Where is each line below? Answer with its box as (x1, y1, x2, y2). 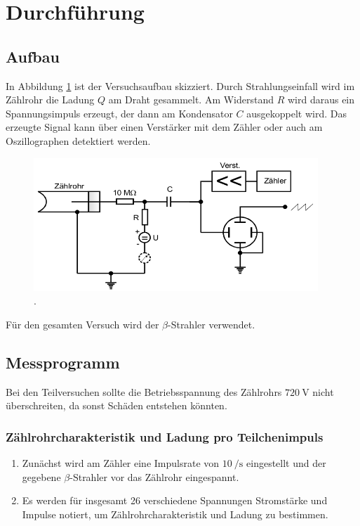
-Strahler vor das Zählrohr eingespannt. (69, 469, 239, 484)
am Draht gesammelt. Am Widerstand (108, 92, 274, 107)
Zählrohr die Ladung (6, 92, 95, 107)
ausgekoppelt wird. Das (246, 105, 347, 120)
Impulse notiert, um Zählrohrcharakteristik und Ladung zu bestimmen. (22, 506, 328, 521)
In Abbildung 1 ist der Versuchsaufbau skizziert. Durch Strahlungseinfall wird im (6, 78, 355, 93)
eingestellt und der (246, 455, 326, 470)
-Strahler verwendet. (167, 316, 255, 331)
